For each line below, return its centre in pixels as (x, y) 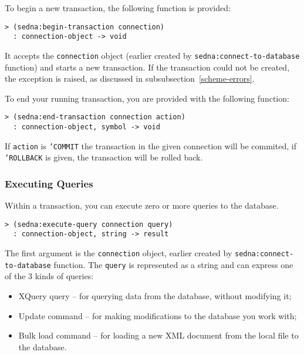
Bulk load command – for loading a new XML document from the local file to (158, 335)
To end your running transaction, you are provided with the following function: (147, 98)
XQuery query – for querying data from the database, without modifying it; (155, 296)
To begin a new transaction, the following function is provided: (118, 8)
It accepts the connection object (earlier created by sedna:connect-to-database (152, 55)
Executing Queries (49, 183)
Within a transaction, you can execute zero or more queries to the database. (142, 205)
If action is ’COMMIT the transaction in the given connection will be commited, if (151, 145)
